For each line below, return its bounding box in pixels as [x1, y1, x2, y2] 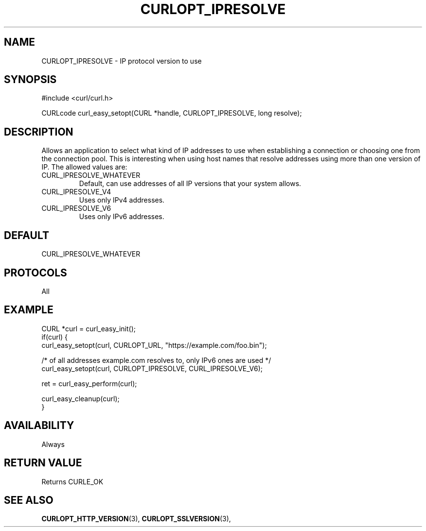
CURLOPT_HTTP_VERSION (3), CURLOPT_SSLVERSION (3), [41, 514, 231, 523]
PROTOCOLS [4, 266, 67, 279]
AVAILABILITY [4, 419, 74, 432]
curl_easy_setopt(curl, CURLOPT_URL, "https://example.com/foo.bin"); [41, 341, 267, 349]
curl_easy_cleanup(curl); [41, 394, 120, 403]
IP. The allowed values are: [41, 163, 127, 171]
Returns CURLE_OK [41, 477, 104, 486]
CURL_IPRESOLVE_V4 [41, 188, 111, 196]
